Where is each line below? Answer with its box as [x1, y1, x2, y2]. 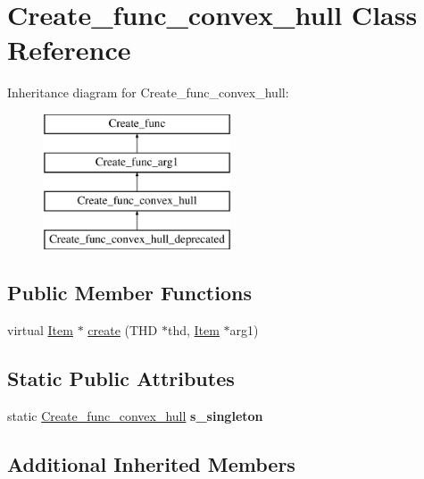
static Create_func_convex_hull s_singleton [7, 406, 263, 424]
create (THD [87, 320, 158, 339]
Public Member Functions [7, 279, 252, 307]
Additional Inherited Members [7, 450, 295, 477]
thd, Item [167, 320, 220, 339]
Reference [7, 31, 131, 68]
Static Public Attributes [7, 364, 235, 391]
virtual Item [7, 320, 73, 339]
